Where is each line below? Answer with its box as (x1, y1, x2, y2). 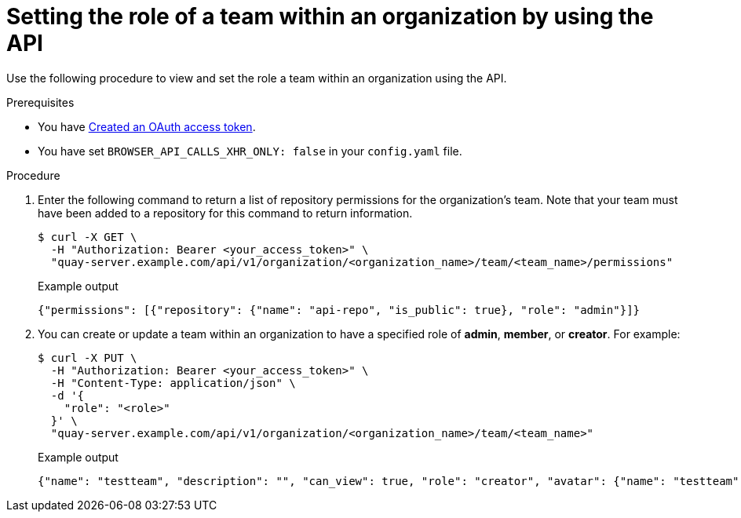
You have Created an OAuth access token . (38, 119, 256, 133)
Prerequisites (6, 95, 75, 109)
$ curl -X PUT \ (38, 351, 137, 364)
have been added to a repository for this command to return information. (38, 206, 413, 220)
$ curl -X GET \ (38, 230, 137, 243)
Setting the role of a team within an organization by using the (6, 3, 654, 30)
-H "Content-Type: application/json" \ (50, 376, 296, 389)
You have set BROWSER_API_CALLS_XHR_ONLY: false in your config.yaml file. (38, 144, 462, 158)
